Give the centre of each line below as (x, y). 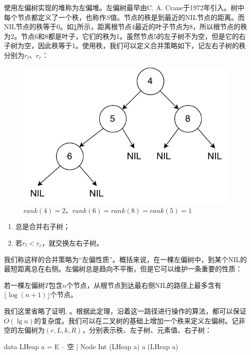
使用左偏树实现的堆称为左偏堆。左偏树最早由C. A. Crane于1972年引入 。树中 (124, 7)
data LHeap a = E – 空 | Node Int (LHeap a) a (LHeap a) (91, 346)
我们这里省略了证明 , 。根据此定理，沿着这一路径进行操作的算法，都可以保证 (125, 311)
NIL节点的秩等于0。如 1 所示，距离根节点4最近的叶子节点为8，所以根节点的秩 (126, 27)
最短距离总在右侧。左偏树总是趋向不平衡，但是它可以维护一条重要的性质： (123, 269)
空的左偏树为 (24, 330)
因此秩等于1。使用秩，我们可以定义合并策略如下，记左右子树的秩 (142, 45)
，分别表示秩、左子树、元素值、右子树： (147, 330)
